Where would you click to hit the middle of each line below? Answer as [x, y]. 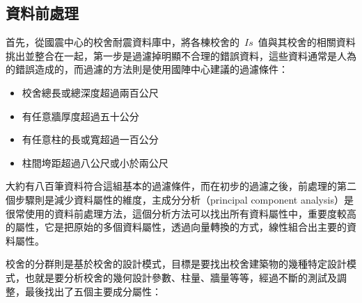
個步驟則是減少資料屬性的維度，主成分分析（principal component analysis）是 [180, 199]
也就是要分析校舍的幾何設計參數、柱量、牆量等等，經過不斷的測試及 [181, 277]
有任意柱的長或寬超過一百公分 [90, 139]
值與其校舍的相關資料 [307, 42]
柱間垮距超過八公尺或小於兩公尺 [95, 162]
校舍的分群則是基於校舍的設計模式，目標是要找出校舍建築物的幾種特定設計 [176, 264]
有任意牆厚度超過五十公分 [80, 116]
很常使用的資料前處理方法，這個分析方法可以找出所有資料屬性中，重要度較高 [181, 213]
